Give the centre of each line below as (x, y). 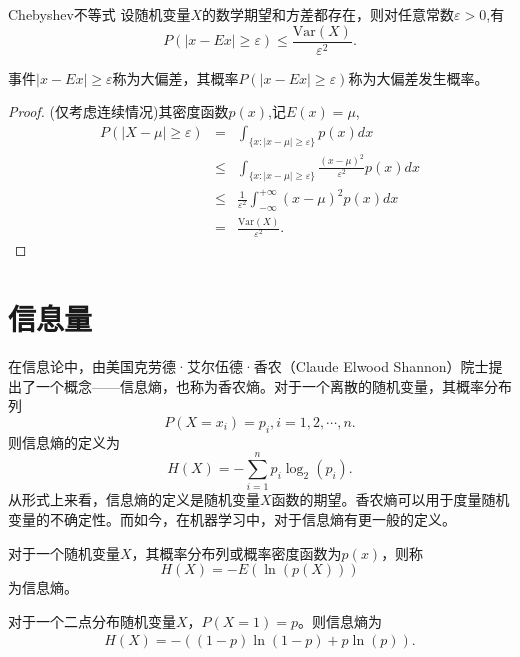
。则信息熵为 (340, 620)
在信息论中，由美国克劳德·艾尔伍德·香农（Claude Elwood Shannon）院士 (248, 366)
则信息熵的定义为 (64, 441)
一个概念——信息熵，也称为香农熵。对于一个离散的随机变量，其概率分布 (273, 385)
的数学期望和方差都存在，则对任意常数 (328, 14)
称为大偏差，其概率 (175, 77)
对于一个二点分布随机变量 (92, 620)
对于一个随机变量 (64, 552)
